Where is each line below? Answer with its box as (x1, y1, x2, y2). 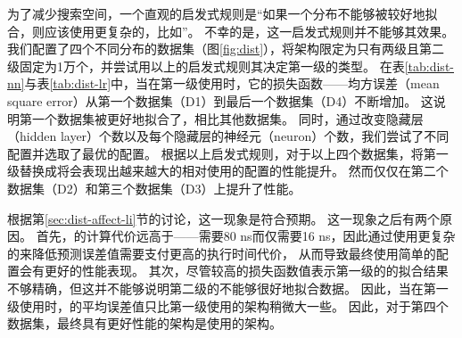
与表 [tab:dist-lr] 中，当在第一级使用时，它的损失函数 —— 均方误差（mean (24, 74, 440, 93)
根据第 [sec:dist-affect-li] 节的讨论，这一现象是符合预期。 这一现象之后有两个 (7, 209, 441, 227)
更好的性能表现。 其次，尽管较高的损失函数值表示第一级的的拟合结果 (44, 261, 449, 280)
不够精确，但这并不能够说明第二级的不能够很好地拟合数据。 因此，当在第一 (7, 278, 449, 297)
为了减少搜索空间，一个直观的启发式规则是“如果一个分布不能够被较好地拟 (7, 4, 438, 22)
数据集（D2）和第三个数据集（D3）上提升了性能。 (7, 178, 301, 197)
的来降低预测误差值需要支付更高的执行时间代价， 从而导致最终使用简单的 (7, 243, 436, 262)
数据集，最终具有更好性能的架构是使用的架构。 (7, 314, 282, 333)
